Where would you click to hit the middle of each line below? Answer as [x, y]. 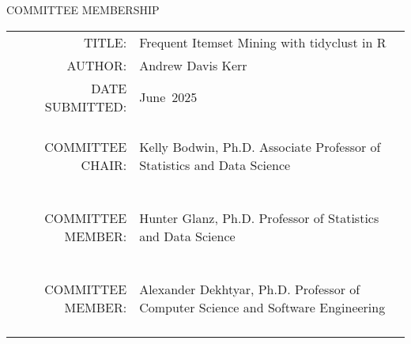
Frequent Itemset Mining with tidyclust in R [263, 42]
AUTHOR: [97, 65]
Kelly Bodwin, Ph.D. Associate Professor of [260, 146]
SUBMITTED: [86, 106]
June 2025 [168, 97]
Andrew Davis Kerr [193, 65]
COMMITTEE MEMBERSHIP [83, 9]
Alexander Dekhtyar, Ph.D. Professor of [250, 289]
